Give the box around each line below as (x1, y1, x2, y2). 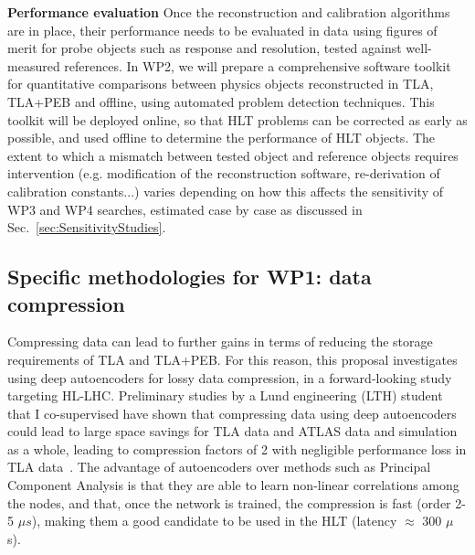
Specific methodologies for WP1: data (7, 262, 372, 291)
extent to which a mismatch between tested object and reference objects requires (7, 145, 459, 165)
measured (7, 56, 60, 75)
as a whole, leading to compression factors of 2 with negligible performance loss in (7, 439, 467, 458)
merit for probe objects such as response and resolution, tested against (7, 38, 402, 58)
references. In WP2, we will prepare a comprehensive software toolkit (64, 56, 451, 75)
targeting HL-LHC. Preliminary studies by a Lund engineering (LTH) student (7, 386, 443, 405)
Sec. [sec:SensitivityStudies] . (7, 218, 166, 237)
